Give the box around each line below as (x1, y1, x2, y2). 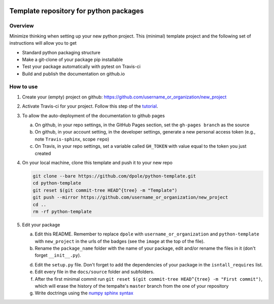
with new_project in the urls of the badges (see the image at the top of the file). (35, 238, 205, 244)
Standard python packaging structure (22, 49, 101, 55)
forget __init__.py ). (35, 252, 81, 258)
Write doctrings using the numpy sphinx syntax (35, 290, 134, 296)
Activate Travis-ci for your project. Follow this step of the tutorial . (22, 103, 158, 109)
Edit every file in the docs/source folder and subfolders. (35, 269, 155, 275)
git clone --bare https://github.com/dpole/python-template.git (32, 173, 196, 179)
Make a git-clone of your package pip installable (22, 56, 123, 62)
